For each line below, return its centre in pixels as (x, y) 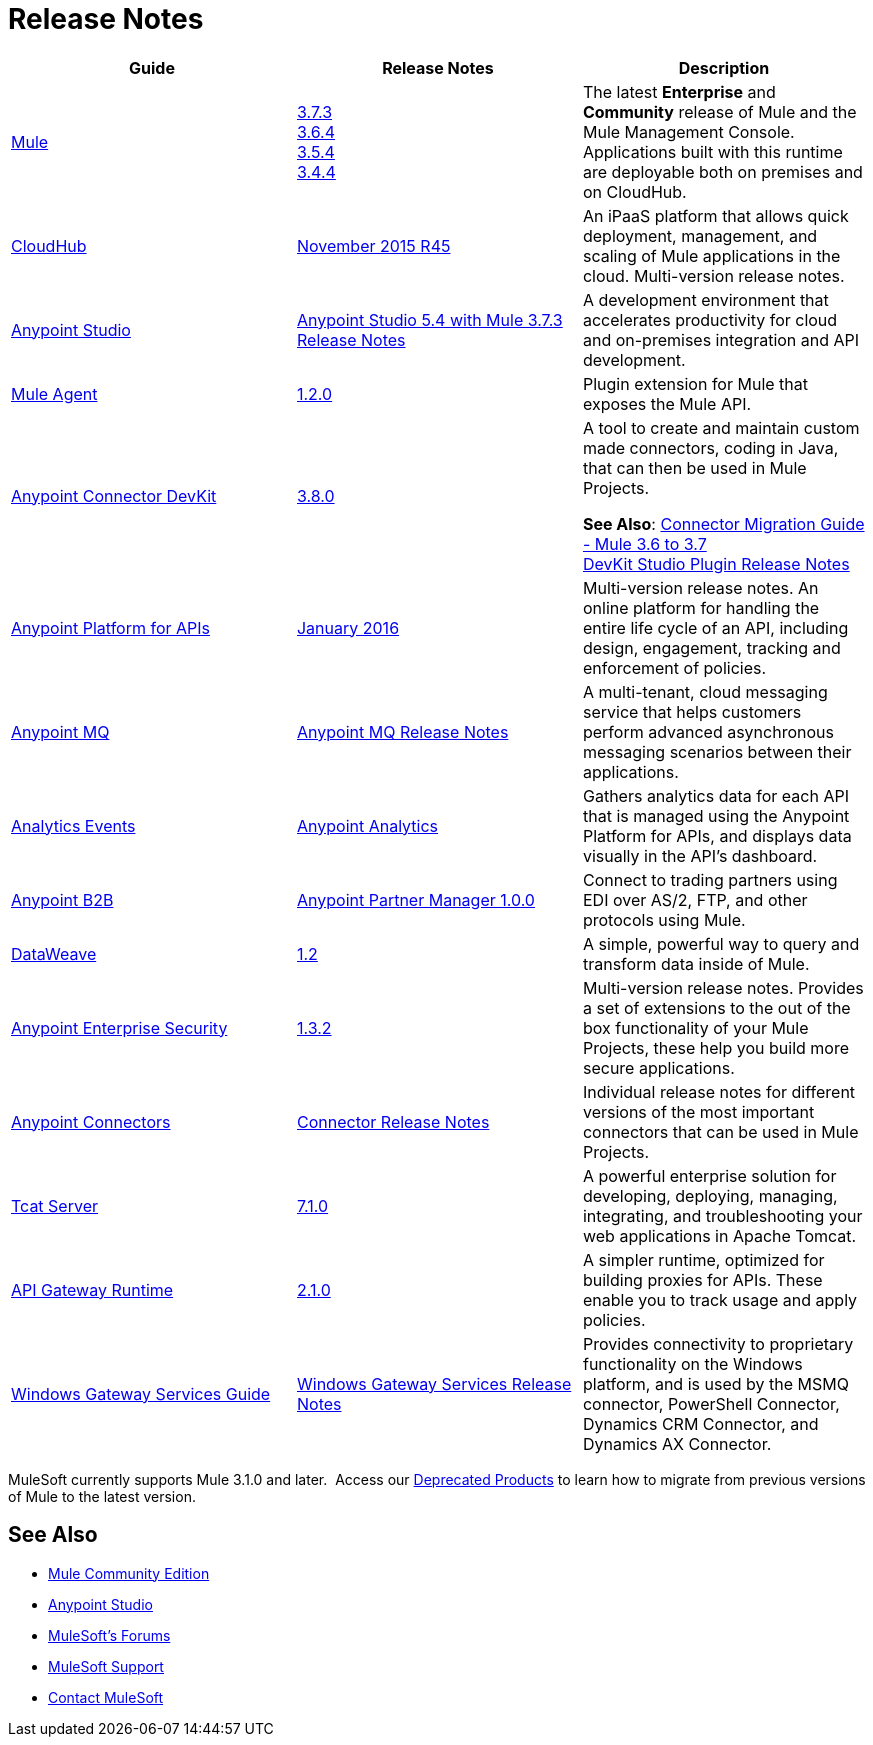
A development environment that (705, 299)
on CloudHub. (634, 191)
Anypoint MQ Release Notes (402, 731)
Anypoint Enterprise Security (119, 1027)
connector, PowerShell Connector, (711, 1403)
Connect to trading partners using (710, 879)
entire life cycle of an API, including (715, 627)
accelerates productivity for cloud (710, 319)
